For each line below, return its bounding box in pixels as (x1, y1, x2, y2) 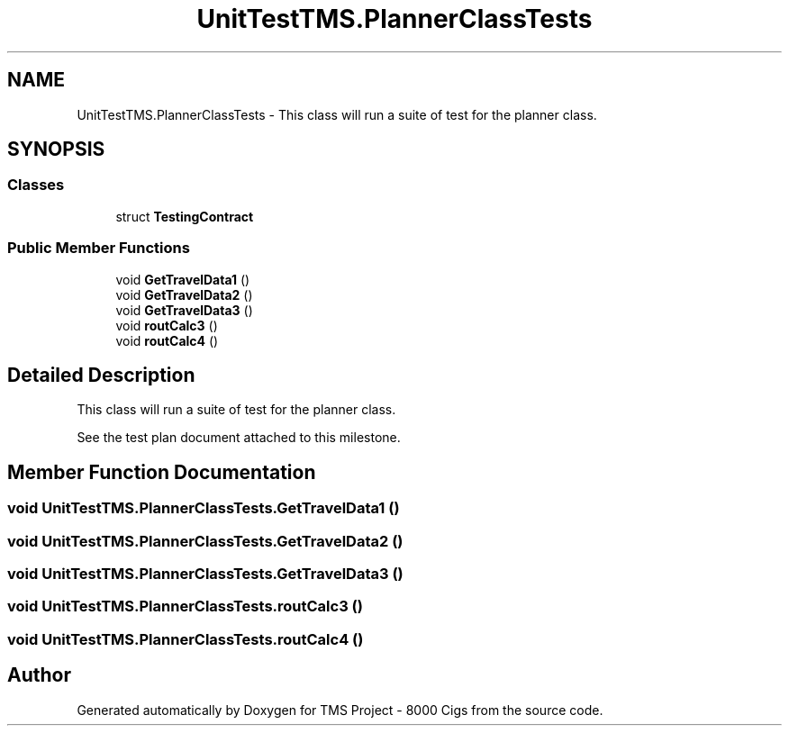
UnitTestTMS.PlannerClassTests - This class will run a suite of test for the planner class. (77, 106, 597, 122)
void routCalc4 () (115, 332, 219, 348)
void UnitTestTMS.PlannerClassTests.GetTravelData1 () (7, 499, 400, 518)
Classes (7, 176, 65, 195)
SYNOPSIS (7, 138, 105, 161)
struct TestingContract (115, 208, 254, 224)
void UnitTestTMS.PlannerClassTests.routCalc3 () (7, 597, 363, 616)
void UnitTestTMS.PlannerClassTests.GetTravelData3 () (7, 565, 404, 583)
